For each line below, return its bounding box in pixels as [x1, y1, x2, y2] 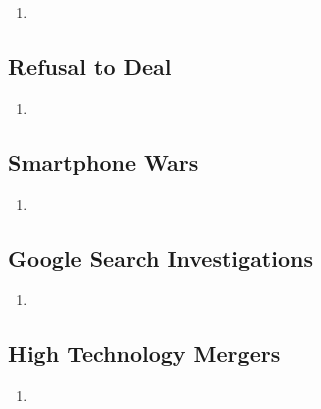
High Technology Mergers [8, 338, 281, 369]
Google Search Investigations [8, 242, 313, 273]
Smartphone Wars [8, 146, 199, 177]
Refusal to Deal [8, 50, 172, 81]
